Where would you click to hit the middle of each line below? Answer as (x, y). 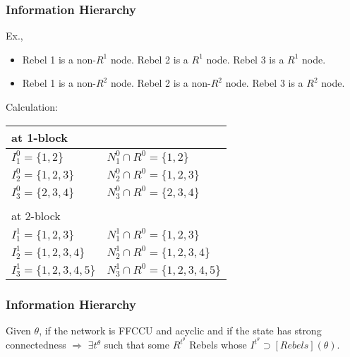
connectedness (36, 345)
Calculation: (32, 107)
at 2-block (36, 215)
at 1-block (40, 137)
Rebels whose (218, 345)
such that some (137, 345)
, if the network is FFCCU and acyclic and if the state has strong (180, 330)
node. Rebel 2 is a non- (161, 83)
